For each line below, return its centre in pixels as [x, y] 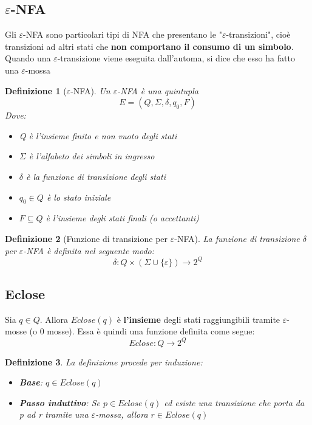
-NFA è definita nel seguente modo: [89, 250]
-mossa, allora [122, 414]
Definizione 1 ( [36, 90]
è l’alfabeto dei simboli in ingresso [92, 156]
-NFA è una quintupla [158, 90]
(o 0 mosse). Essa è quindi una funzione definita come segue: [142, 331]
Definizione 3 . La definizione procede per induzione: [104, 361]
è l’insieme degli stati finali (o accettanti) [122, 218]
